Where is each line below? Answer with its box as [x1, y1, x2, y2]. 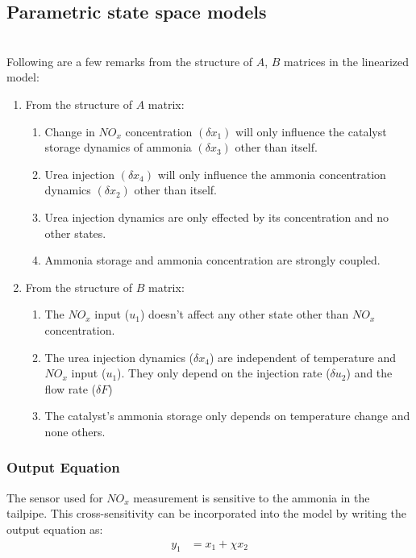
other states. [44, 224, 106, 241]
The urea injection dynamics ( [44, 348, 194, 365]
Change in [44, 123, 95, 139]
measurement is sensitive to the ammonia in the [133, 489, 370, 506]
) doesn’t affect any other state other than [139, 306, 349, 323]
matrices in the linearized [284, 52, 410, 69]
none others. [44, 423, 106, 439]
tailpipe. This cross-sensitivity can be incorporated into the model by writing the [6, 505, 407, 522]
